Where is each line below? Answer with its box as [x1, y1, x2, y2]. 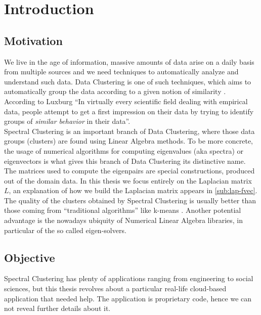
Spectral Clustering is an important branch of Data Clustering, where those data [4, 125, 255, 136]
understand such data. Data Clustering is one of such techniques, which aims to [4, 76, 251, 86]
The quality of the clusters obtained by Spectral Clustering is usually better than [4, 195, 256, 205]
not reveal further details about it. [4, 303, 111, 313]
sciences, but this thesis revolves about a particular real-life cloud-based [4, 283, 227, 294]
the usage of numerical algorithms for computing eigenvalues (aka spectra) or [4, 145, 243, 156]
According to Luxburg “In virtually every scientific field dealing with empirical [4, 96, 248, 106]
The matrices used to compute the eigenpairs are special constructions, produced [4, 165, 255, 176]
